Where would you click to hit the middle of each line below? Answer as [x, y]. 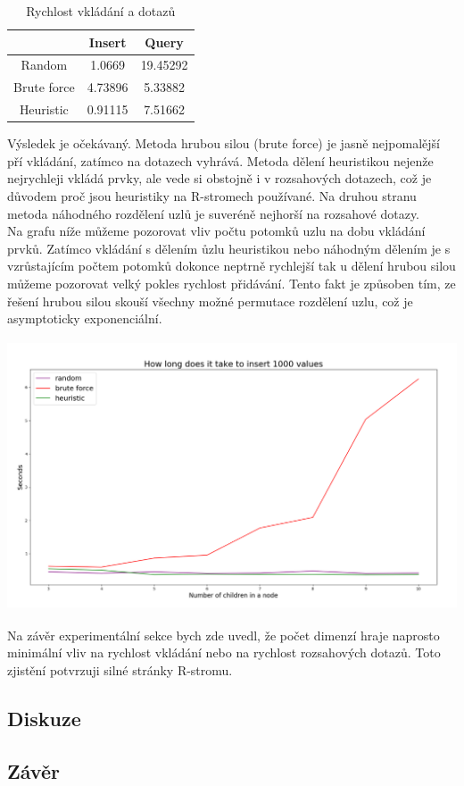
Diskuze [44, 718]
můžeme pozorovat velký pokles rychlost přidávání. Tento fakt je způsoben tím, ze [232, 283]
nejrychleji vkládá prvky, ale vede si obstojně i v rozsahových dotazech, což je [220, 178]
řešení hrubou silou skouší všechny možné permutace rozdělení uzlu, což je [210, 301]
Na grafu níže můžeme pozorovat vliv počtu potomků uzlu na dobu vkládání [216, 231]
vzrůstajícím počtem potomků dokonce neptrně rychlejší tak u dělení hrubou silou [232, 266]
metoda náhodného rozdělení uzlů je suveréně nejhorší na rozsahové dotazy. [214, 213]
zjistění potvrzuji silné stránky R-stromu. [120, 669]
